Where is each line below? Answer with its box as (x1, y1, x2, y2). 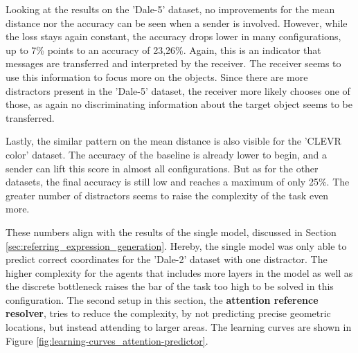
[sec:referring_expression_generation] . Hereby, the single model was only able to (6, 238, 347, 253)
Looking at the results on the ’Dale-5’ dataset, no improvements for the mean (6, 2, 335, 16)
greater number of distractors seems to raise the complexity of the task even (6, 188, 329, 202)
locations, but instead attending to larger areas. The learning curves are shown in (6, 320, 352, 334)
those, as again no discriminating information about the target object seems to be (6, 97, 353, 111)
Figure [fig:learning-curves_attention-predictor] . (6, 333, 208, 347)
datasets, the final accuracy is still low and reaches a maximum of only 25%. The (6, 174, 350, 189)
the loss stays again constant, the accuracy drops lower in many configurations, (6, 29, 341, 44)
